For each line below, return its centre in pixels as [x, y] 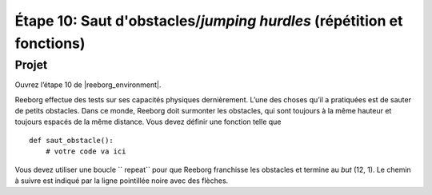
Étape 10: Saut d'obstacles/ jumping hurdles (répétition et [209, 21]
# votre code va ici [86, 151]
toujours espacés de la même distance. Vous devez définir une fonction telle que [148, 122]
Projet [31, 65]
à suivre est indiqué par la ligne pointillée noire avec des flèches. [122, 181]
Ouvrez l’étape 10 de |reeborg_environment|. [88, 85]
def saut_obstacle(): [71, 140]
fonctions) [50, 43]
